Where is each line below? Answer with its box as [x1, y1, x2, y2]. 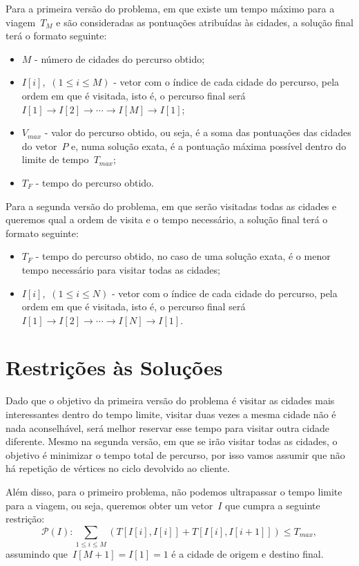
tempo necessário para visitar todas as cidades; [21, 262, 220, 276]
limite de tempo [21, 152, 89, 167]
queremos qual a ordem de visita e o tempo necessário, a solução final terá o [6, 212, 328, 227]
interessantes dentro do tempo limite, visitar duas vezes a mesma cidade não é [6, 407, 336, 421]
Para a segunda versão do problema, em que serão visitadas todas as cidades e [6, 198, 337, 213]
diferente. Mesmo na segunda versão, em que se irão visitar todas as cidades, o [6, 434, 338, 449]
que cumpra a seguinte [224, 498, 320, 512]
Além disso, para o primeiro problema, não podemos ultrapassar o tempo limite [6, 484, 342, 498]
